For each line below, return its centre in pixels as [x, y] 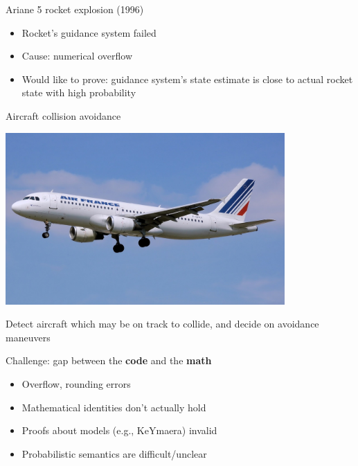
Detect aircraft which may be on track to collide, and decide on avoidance [162, 324]
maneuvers [28, 337]
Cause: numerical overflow [77, 56]
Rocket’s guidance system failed [89, 32]
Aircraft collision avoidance [63, 115]
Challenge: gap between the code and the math [109, 360]
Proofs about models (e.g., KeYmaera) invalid [119, 430]
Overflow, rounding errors [76, 383]
